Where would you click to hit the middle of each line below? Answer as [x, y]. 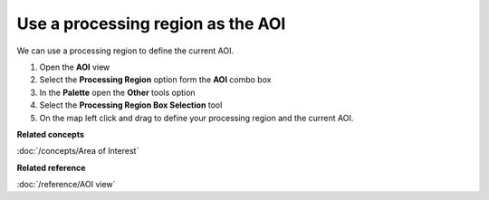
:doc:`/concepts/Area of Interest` [78, 151]
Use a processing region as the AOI [151, 24]
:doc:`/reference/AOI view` [66, 185]
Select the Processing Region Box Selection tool [131, 105]
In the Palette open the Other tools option [117, 92]
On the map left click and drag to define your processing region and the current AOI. [197, 118]
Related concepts [51, 134]
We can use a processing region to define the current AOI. [125, 51]
